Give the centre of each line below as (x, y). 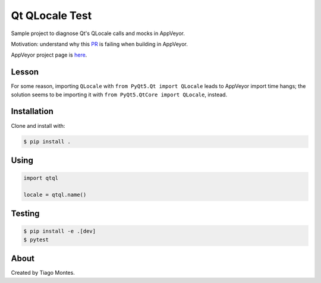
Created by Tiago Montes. (43, 273)
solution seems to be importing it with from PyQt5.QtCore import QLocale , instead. (119, 95)
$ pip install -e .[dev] (60, 231)
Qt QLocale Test (51, 15)
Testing (25, 214)
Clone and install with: (38, 125)
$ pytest (36, 240)
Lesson (25, 72)
